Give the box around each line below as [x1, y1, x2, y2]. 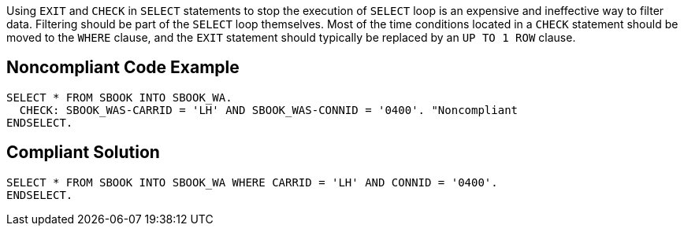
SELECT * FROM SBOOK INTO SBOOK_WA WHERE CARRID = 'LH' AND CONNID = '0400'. [6, 175, 498, 189]
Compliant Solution [6, 142, 160, 163]
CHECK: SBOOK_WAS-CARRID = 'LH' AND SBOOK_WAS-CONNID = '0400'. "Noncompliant [19, 103, 519, 116]
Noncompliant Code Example [6, 57, 240, 78]
